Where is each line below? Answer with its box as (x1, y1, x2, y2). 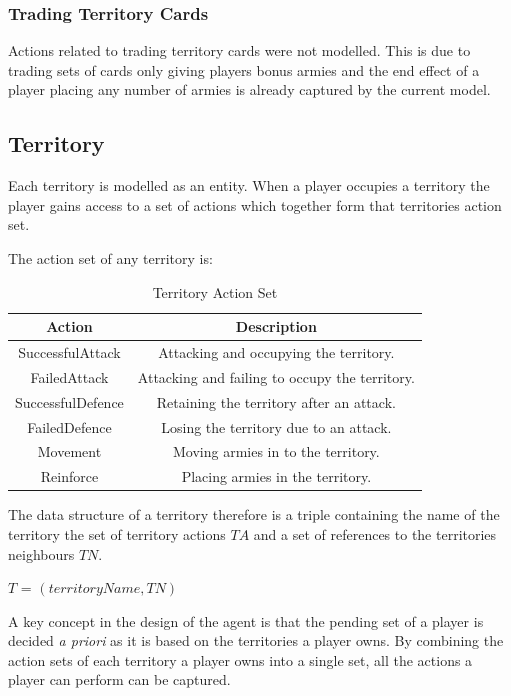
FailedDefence (27, 416, 112, 437)
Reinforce (40, 466, 99, 487)
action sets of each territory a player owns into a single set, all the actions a (8, 649, 473, 670)
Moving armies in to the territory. (172, 441, 380, 462)
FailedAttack (30, 366, 109, 387)
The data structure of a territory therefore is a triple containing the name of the (8, 504, 500, 525)
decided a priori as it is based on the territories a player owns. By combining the (8, 630, 504, 651)
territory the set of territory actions (8, 523, 226, 544)
